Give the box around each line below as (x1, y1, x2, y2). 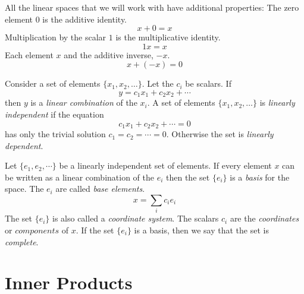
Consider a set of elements (5, 77, 101, 90)
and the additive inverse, (64, 48, 153, 61)
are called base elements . (55, 182, 145, 195)
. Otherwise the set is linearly (166, 128, 274, 140)
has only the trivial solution (5, 128, 106, 140)
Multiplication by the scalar (5, 31, 106, 43)
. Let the (142, 77, 174, 90)
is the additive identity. (42, 12, 127, 25)
